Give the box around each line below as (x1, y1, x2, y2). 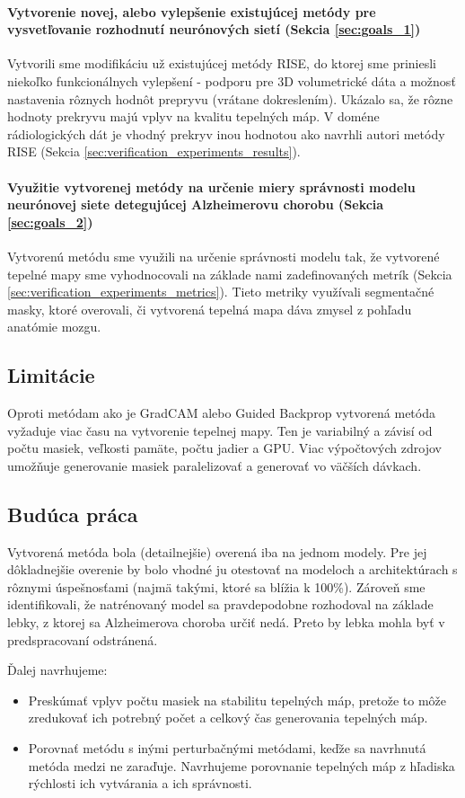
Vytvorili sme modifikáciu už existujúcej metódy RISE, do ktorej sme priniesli (7, 54, 437, 73)
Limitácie (7, 361, 95, 389)
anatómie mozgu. (7, 317, 101, 336)
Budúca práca (7, 500, 138, 528)
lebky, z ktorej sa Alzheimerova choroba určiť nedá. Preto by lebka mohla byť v (7, 613, 445, 632)
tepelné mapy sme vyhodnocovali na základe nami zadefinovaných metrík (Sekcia (7, 264, 452, 283)
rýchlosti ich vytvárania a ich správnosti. (28, 774, 252, 793)
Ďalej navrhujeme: (7, 661, 108, 679)
